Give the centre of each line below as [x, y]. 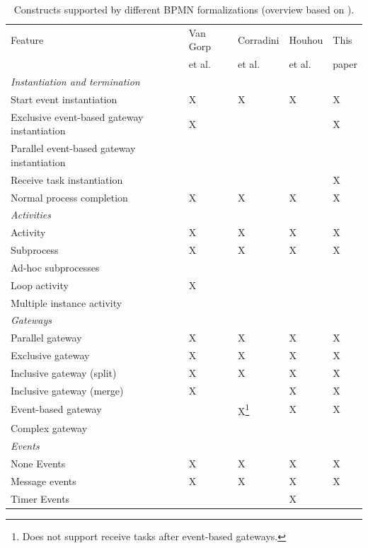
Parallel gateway [46, 338]
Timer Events [40, 498]
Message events [44, 480]
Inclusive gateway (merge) [67, 390]
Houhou [306, 39]
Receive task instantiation [67, 179]
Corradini [259, 39]
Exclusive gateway [50, 355]
